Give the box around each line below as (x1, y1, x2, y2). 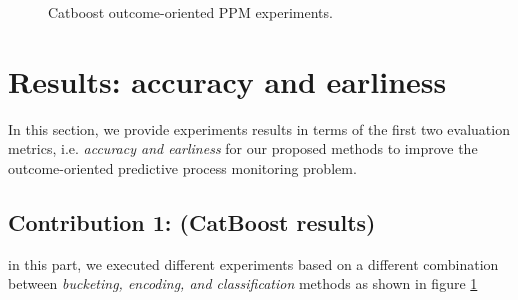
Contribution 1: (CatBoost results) (8, 206, 376, 237)
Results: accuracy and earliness (8, 60, 447, 101)
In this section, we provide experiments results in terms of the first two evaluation (8, 118, 510, 139)
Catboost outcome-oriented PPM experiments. (48, 2, 333, 22)
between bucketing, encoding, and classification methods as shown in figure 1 (8, 273, 478, 294)
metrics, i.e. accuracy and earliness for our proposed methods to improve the (8, 138, 478, 159)
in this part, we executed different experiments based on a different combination (8, 253, 499, 274)
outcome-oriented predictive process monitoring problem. (8, 157, 357, 178)
